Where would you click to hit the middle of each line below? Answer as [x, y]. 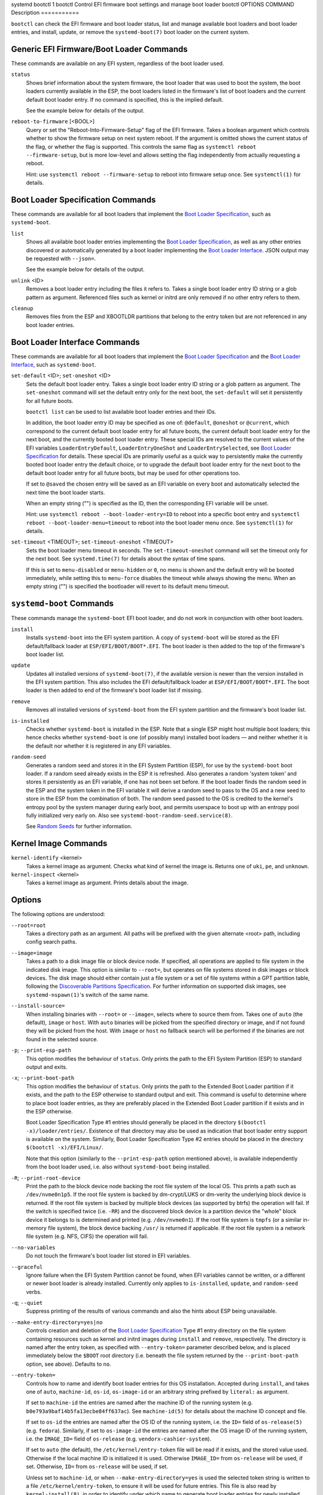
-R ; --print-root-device [46, 1177]
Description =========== [45, 13]
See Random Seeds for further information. [79, 826]
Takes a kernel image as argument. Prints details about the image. [107, 883]
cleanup [22, 308]
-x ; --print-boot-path [43, 1078]
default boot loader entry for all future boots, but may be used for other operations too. [133, 473]
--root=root [28, 925]
